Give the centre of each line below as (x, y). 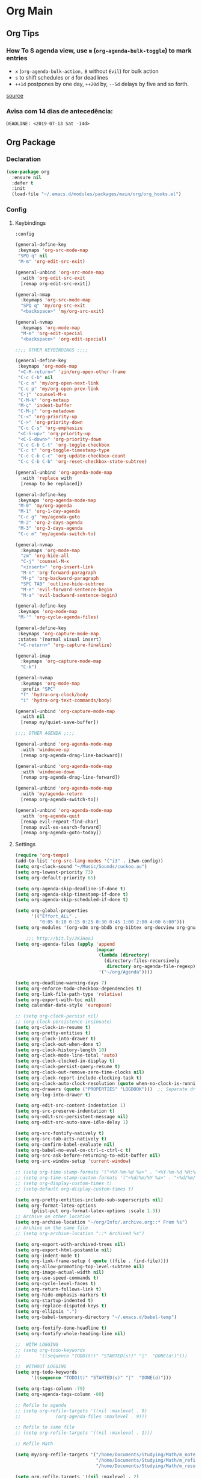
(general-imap (32, 656)
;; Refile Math (34, 1444)
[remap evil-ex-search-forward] (61, 827)
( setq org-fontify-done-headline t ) (61, 1328)
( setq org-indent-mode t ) (47, 1256)
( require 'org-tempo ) (42, 855)
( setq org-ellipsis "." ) (46, 1312)
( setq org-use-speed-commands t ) (57, 1278)
